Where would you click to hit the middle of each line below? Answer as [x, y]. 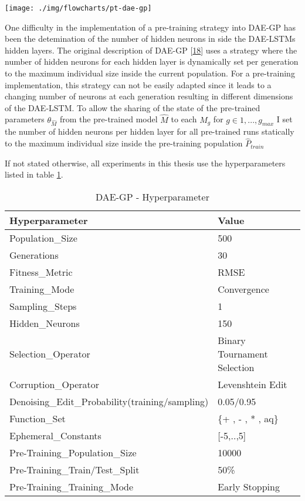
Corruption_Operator [55, 385]
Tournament [243, 354]
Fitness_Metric [41, 272]
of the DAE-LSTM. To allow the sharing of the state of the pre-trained [133, 107]
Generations [34, 255]
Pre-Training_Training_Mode [72, 487]
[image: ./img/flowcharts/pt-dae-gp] [78, 8]
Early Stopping [249, 487]
